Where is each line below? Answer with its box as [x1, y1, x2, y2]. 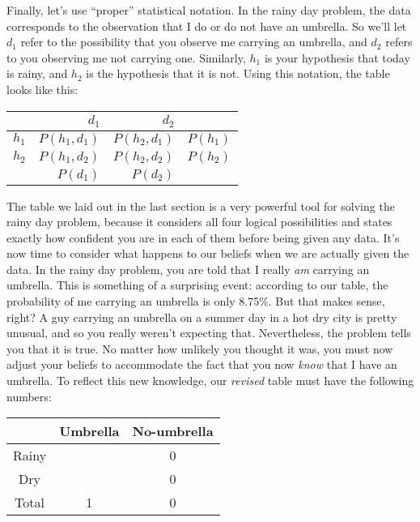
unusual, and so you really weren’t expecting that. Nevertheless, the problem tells [6, 324, 411, 341]
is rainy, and [6, 65, 68, 82]
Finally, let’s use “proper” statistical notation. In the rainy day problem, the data [6, 2, 411, 18]
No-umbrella [132, 421, 214, 441]
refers [385, 33, 413, 50]
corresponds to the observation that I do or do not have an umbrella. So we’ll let [6, 17, 407, 34]
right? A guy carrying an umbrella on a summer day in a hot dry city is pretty [6, 308, 397, 325]
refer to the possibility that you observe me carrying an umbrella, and [20, 33, 367, 50]
